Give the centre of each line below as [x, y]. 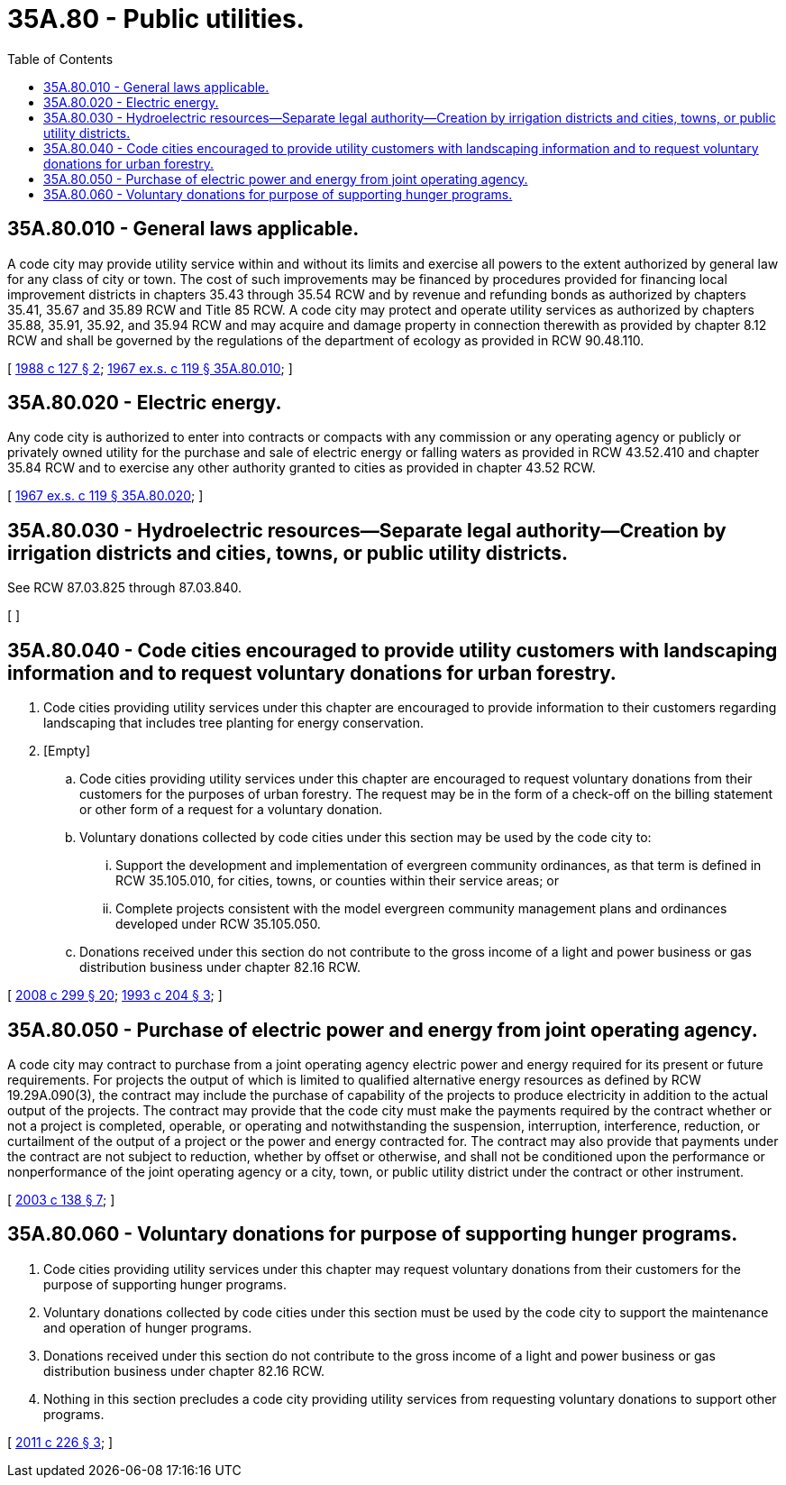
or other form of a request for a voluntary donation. [231, 810]
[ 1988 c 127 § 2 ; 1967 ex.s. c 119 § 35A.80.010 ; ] [150, 368]
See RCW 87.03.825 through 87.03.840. [125, 588]
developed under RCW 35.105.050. [218, 924]
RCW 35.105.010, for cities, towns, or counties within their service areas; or [338, 881]
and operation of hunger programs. [148, 1327]
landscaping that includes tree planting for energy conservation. [234, 723]
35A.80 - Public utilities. [156, 19]
